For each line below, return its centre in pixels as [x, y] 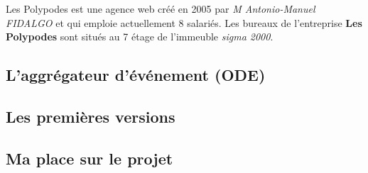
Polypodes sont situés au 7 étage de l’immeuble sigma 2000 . [140, 37]
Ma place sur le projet [90, 158]
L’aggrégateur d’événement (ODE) [136, 75]
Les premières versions [91, 116]
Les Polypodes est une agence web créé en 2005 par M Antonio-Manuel [161, 9]
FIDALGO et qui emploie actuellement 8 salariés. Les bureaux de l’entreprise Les [184, 22]
